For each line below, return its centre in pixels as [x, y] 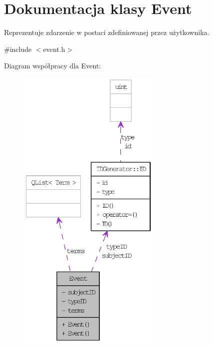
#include [18, 49]
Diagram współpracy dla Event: [53, 66]
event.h [54, 49]
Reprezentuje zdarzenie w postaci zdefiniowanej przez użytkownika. [107, 32]
